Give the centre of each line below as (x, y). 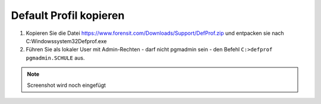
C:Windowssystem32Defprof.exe (66, 41)
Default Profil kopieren (68, 15)
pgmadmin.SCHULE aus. (55, 58)
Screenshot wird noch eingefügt (67, 85)
